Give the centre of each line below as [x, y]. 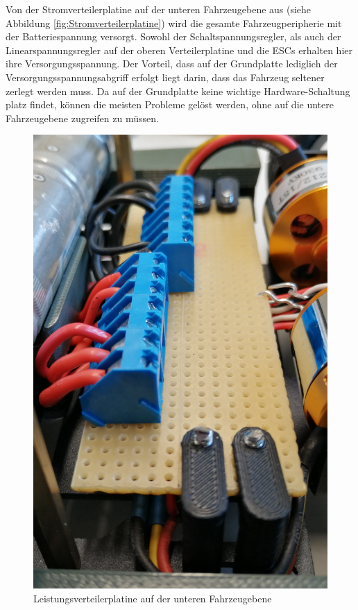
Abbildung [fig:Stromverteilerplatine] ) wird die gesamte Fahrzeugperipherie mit [174, 23]
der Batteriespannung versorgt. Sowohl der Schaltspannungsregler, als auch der [173, 36]
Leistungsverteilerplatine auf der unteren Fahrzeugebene [153, 598]
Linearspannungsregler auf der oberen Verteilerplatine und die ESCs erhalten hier [179, 50]
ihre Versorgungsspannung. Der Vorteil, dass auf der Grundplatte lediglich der [172, 63]
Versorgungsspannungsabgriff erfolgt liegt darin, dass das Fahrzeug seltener [165, 77]
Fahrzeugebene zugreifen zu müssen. [82, 118]
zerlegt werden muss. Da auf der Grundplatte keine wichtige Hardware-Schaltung [178, 91]
